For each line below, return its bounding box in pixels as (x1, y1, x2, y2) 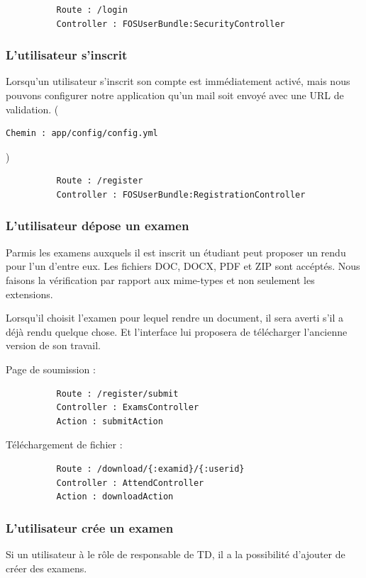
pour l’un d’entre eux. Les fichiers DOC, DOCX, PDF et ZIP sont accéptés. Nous (6, 259, 360, 273)
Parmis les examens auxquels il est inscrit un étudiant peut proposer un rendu (6, 244, 346, 259)
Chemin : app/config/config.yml (6, 128, 158, 139)
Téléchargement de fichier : (6, 437, 123, 452)
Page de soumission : (6, 361, 96, 376)
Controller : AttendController (56, 477, 204, 488)
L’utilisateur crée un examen (6, 518, 174, 536)
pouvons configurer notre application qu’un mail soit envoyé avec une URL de (6, 88, 344, 102)
